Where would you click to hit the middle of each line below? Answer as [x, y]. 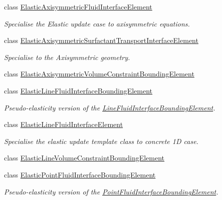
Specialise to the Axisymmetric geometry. [67, 57]
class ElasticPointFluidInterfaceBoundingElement [80, 174]
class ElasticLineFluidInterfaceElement [64, 124]
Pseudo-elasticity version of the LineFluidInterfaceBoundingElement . [110, 107]
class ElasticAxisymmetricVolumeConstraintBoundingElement [99, 74]
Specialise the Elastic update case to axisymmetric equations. [97, 23]
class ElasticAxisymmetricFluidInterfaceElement [78, 6]
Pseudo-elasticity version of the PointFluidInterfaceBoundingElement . [111, 191]
